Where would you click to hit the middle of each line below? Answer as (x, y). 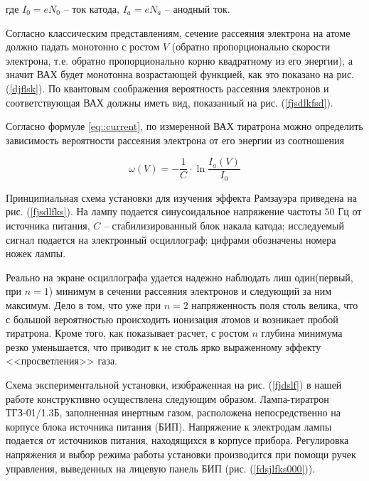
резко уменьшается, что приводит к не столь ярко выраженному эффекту (164, 346)
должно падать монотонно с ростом (83, 47)
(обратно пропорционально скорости (251, 47)
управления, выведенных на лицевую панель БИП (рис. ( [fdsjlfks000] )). (161, 468)
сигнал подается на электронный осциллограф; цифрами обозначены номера (171, 239)
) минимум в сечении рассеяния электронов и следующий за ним (190, 291)
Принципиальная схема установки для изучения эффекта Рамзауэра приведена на (181, 197)
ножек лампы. (36, 253)
